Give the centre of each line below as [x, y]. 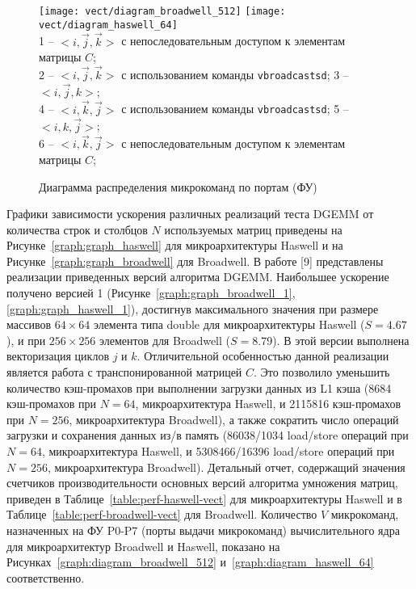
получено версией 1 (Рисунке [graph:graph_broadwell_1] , [151, 293]
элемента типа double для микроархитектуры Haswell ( [229, 324]
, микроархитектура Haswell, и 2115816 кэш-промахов [268, 404]
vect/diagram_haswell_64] [108, 25]
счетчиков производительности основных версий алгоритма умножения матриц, [202, 483]
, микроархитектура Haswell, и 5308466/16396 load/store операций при [218, 451]
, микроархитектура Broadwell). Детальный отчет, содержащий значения [226, 467]
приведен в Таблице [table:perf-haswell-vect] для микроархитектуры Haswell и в [204, 498]
